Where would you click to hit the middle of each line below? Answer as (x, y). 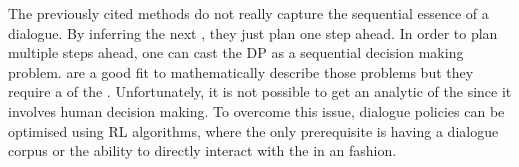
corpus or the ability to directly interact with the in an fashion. (202, 150)
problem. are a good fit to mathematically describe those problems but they (241, 71)
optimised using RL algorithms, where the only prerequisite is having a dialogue (253, 130)
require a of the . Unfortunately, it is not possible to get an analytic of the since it (260, 91)
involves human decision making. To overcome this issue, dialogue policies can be (256, 110)
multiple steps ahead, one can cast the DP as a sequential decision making (236, 52)
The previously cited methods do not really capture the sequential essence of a (248, 13)
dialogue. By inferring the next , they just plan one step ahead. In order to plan (253, 32)
